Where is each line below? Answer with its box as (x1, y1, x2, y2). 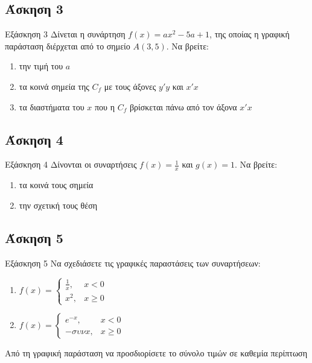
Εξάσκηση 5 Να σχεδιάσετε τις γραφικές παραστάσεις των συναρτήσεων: (5, 256, 261, 269)
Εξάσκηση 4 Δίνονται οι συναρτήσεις (5, 158, 137, 171)
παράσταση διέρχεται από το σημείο (5, 39, 130, 52)
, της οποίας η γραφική (209, 28, 290, 40)
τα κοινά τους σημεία (19, 178, 94, 191)
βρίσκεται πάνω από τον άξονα (129, 100, 237, 113)
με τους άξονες (104, 80, 156, 92)
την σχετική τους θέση (19, 198, 98, 211)
